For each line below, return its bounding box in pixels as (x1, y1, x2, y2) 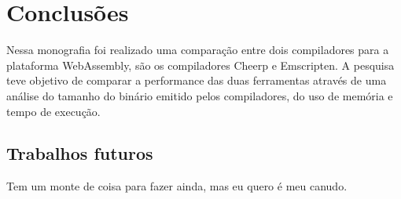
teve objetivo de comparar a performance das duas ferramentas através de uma (6, 72, 387, 89)
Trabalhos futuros (6, 141, 153, 165)
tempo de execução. (6, 103, 101, 119)
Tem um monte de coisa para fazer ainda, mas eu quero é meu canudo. (6, 178, 348, 194)
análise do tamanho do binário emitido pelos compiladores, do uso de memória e (6, 87, 393, 103)
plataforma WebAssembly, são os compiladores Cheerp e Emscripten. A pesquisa (6, 56, 395, 73)
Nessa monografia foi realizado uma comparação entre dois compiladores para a (6, 42, 389, 58)
